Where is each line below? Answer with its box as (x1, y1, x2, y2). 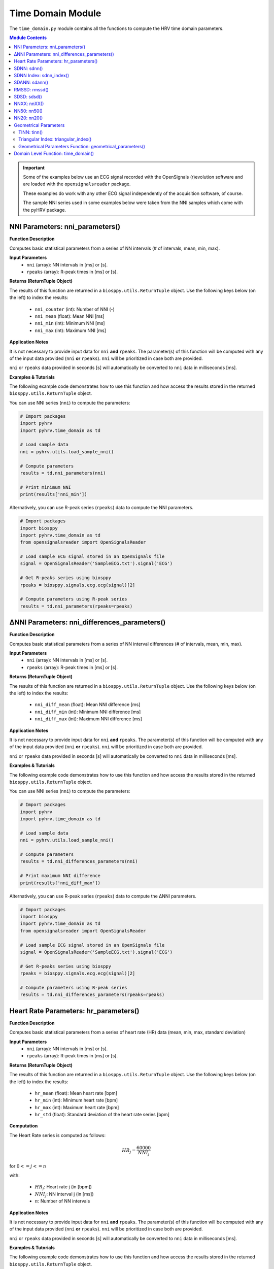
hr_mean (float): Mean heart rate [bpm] (35, 1090, 118, 1096)
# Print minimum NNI (20, 484, 71, 490)
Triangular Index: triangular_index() (18, 136, 92, 142)
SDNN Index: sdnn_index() (14, 72, 70, 78)
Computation (9, 1123, 38, 1129)
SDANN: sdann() (14, 79, 48, 86)
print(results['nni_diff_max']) (20, 880, 101, 886)
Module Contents (9, 35, 47, 41)
